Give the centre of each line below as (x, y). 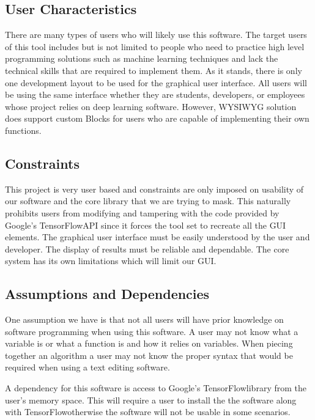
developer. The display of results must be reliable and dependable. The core (147, 249)
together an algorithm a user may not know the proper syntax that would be (149, 355)
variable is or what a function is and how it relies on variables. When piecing (149, 343)
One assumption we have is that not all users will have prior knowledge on (144, 319)
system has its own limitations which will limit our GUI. (111, 261)
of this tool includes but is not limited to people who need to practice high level (155, 46)
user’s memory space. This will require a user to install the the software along (151, 400)
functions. (23, 130)
